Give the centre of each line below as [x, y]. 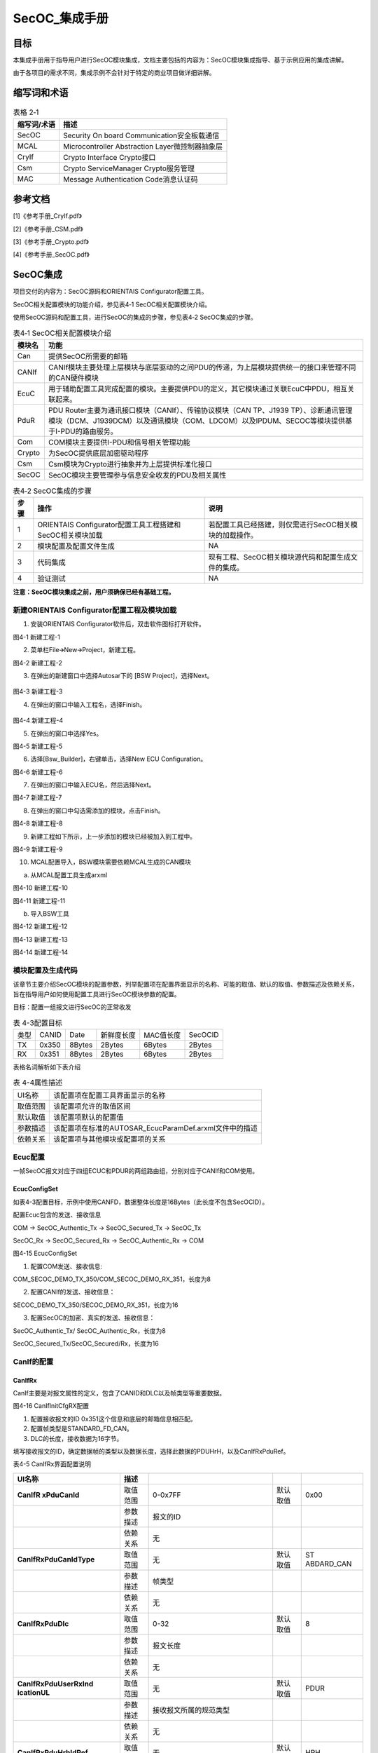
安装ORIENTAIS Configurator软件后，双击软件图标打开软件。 [118, 624]
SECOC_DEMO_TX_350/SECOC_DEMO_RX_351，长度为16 [96, 1305]
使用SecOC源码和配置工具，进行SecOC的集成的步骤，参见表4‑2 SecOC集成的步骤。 [135, 317]
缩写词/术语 [36, 124]
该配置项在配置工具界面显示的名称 [110, 1095]
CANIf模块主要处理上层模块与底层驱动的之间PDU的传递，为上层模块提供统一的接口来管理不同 [202, 367]
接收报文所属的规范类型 [191, 1710]
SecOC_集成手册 [61, 18]
